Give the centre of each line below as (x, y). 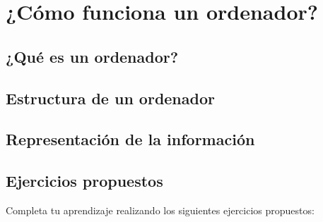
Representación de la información (130, 139)
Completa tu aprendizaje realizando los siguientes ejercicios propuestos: (160, 210)
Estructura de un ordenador (110, 98)
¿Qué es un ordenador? (92, 56)
